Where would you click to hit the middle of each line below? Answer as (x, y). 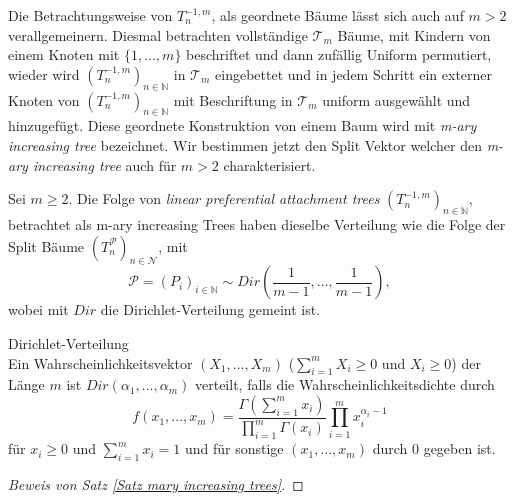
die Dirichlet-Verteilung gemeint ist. (210, 309)
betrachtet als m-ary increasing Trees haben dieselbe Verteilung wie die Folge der (257, 223)
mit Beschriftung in (233, 99)
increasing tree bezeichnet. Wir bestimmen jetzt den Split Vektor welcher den (245, 144)
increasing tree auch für (104, 164)
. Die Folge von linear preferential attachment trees (224, 198)
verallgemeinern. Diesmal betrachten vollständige (158, 34)
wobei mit (38, 309)
